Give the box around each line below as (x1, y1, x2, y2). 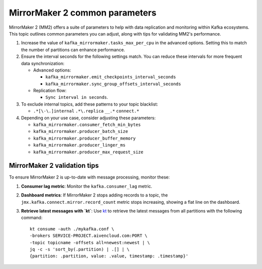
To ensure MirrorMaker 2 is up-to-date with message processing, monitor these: (9, 174, 170, 180)
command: (21, 215, 43, 221)
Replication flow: (33, 88, 67, 93)
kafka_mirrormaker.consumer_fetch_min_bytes (33, 122, 141, 127)
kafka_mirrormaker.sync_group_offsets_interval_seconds (45, 81, 181, 87)
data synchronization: (21, 60, 65, 66)
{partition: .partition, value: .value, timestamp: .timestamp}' (30, 253, 189, 259)
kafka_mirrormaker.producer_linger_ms (33, 143, 126, 148)
